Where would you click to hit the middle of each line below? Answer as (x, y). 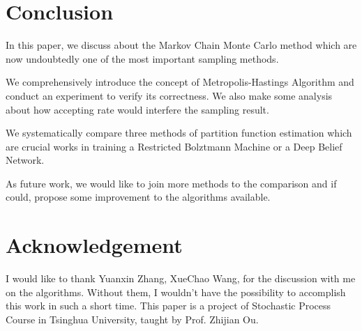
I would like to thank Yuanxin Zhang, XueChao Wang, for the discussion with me (181, 278)
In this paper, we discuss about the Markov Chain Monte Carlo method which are (181, 45)
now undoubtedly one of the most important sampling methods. (142, 58)
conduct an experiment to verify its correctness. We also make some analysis (169, 95)
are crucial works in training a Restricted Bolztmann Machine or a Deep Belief (174, 146)
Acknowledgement (94, 245)
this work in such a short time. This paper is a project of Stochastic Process (168, 306)
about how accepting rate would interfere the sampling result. (137, 109)
